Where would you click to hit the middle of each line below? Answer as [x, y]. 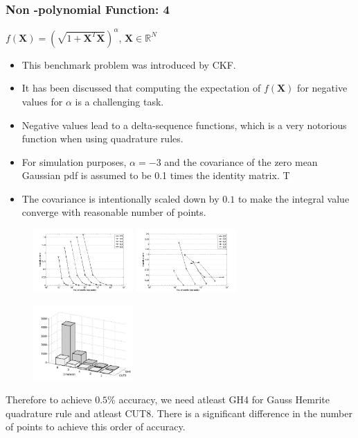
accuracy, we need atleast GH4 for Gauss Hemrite [224, 399]
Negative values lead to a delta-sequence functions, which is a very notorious [184, 125]
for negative [322, 88]
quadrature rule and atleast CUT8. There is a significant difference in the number [179, 413]
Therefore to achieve [49, 399]
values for [42, 101]
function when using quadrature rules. [102, 138]
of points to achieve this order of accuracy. [96, 427]
